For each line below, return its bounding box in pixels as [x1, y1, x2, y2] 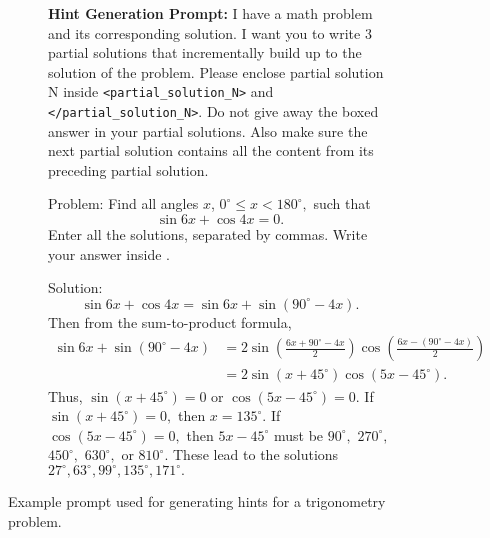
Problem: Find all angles [48, 193, 199, 214]
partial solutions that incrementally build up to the [48, 42, 362, 63]
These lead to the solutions [173, 444, 339, 465]
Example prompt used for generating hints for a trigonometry [8, 491, 386, 512]
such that [313, 193, 371, 214]
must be [274, 424, 324, 445]
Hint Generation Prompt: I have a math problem [48, 3, 373, 23]
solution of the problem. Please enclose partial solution [48, 61, 384, 82]
